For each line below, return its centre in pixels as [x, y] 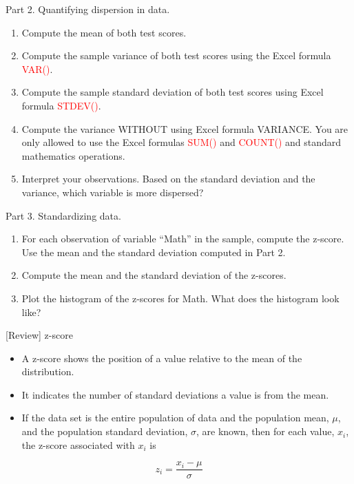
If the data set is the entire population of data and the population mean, [175, 418]
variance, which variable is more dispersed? [113, 192]
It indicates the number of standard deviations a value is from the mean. [175, 394]
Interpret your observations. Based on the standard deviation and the [168, 179]
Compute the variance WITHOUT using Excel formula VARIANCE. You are [185, 128]
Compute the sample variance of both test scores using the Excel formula [176, 55]
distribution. [48, 371]
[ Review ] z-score [39, 335]
